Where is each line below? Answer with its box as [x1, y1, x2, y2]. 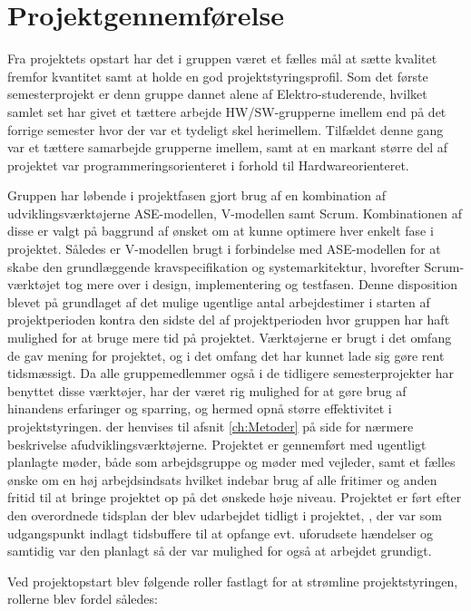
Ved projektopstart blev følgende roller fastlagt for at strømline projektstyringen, [7, 571, 458, 590]
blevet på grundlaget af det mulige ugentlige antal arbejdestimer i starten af [7, 292, 430, 311]
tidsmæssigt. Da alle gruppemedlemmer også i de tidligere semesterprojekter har [7, 364, 455, 383]
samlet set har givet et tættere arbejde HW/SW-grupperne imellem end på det [7, 102, 446, 121]
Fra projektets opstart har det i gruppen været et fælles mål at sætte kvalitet [7, 49, 437, 68]
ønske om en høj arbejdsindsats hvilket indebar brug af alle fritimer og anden [7, 470, 437, 489]
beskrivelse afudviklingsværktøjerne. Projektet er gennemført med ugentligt [7, 434, 427, 453]
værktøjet [7, 275, 61, 294]
